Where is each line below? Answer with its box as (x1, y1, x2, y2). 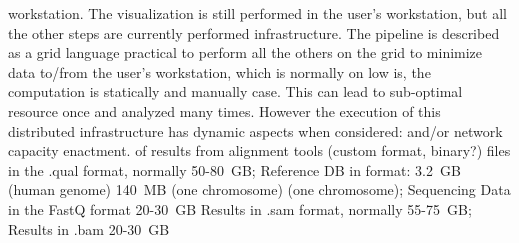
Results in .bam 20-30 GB (8, 218, 170, 239)
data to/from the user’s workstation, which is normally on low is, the (8, 61, 431, 82)
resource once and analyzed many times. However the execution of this (8, 100, 441, 121)
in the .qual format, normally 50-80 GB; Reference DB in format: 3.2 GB (8, 159, 461, 180)
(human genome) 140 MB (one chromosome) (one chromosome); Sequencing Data (8, 179, 511, 200)
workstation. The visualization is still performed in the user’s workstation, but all (8, 3, 507, 23)
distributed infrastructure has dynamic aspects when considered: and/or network (8, 120, 503, 141)
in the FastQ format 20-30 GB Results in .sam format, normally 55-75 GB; (8, 198, 472, 219)
